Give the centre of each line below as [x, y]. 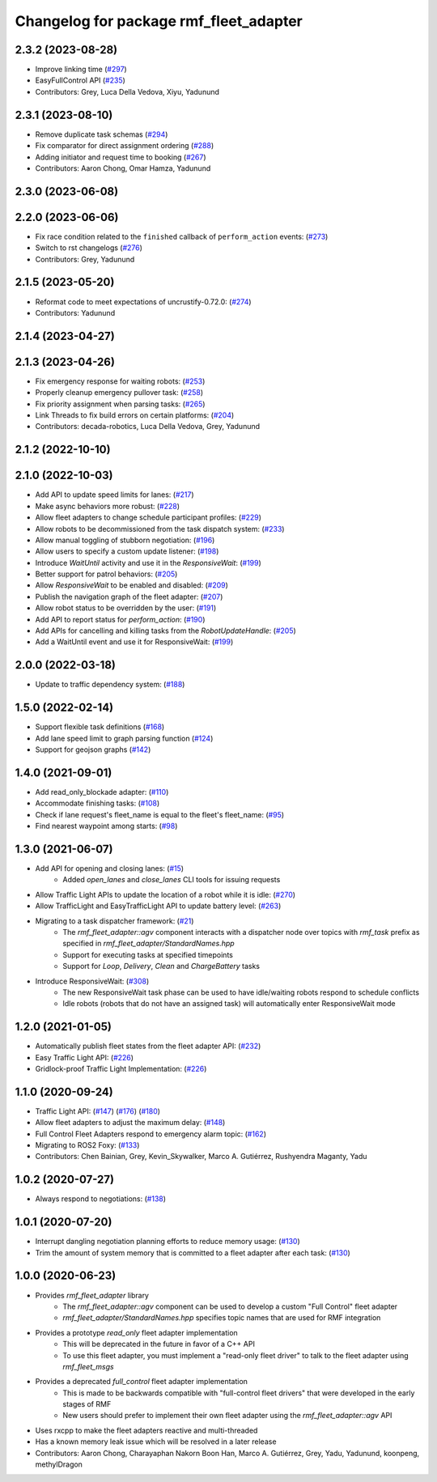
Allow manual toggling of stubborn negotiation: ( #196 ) [125, 540]
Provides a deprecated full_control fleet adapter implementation [142, 1382]
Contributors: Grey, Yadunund [85, 259]
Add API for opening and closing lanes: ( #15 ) [110, 868]
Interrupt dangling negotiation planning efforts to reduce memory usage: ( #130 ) [168, 1242]
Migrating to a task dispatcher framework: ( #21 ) [115, 921]
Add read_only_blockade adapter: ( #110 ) [102, 792]
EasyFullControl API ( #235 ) [80, 80]
